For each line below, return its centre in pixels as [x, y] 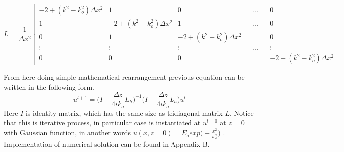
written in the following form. [49, 86]
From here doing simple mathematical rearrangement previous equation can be [124, 77]
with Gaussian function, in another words [68, 132]
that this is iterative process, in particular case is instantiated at [102, 122]
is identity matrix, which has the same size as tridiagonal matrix [124, 112]
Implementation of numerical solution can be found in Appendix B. [107, 143]
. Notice [242, 112]
